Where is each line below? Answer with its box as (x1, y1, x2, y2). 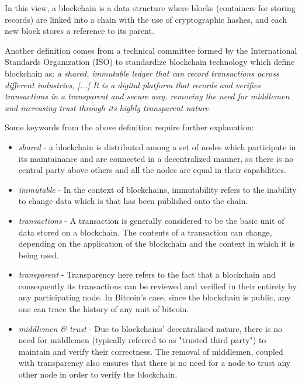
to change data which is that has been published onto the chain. (18, 195, 248, 207)
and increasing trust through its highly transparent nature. (5, 101, 211, 113)
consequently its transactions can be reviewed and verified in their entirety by (18, 279, 297, 292)
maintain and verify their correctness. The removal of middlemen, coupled (18, 345, 283, 357)
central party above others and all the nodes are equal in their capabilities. (18, 164, 286, 176)
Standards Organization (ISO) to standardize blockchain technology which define (5, 56, 295, 68)
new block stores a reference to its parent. (5, 25, 154, 37)
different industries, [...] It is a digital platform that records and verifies (5, 78, 261, 91)
